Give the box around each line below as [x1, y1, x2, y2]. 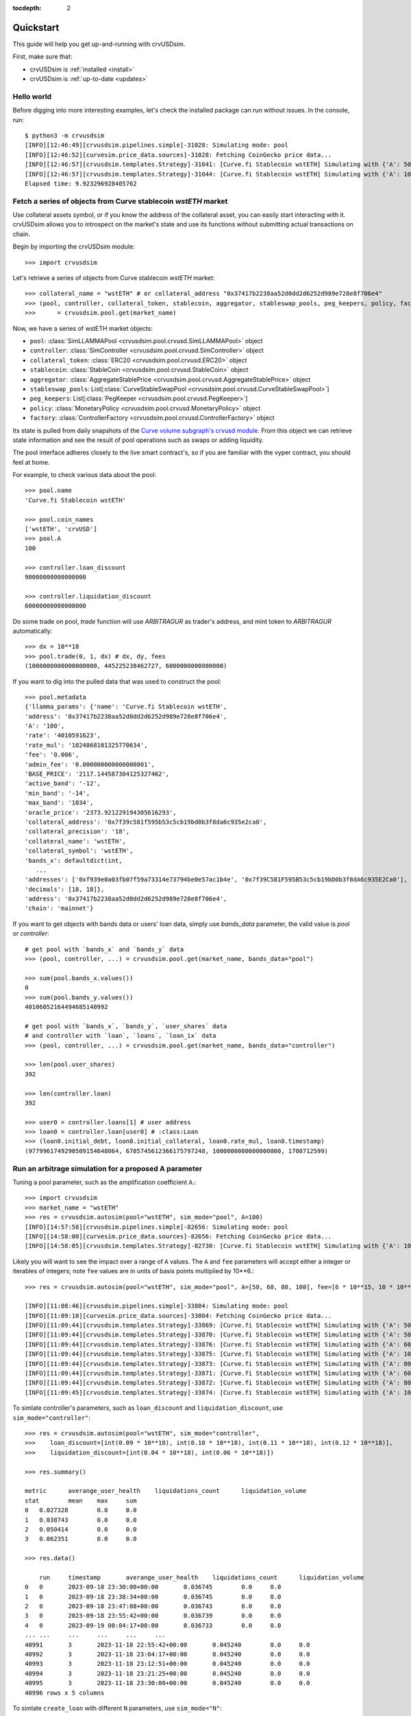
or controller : [12, 929, 49, 938]
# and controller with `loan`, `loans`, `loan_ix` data [25, 1032, 216, 1040]
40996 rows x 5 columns [25, 1689, 105, 1697]
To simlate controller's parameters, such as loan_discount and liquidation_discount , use [12, 1404, 284, 1412]
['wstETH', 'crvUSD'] [25, 525, 97, 533]
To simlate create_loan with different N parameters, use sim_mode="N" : [12, 1704, 222, 1712]
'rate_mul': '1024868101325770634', [25, 741, 148, 749]
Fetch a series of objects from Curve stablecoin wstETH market [12, 196, 228, 206]
